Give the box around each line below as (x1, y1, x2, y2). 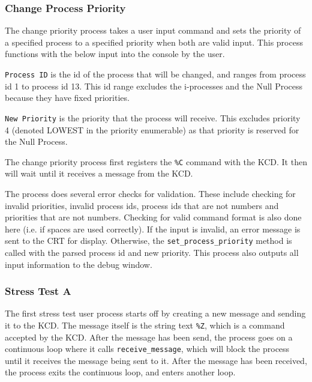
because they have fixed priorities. (5, 91, 130, 104)
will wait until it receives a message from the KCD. (5, 167, 193, 180)
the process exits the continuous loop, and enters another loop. (5, 366, 236, 378)
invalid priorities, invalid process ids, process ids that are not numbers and (5, 199, 279, 211)
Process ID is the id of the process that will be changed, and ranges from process (5, 68, 306, 80)
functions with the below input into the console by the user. (5, 47, 225, 60)
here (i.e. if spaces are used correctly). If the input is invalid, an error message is (5, 222, 301, 235)
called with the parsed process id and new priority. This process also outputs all (5, 246, 299, 258)
